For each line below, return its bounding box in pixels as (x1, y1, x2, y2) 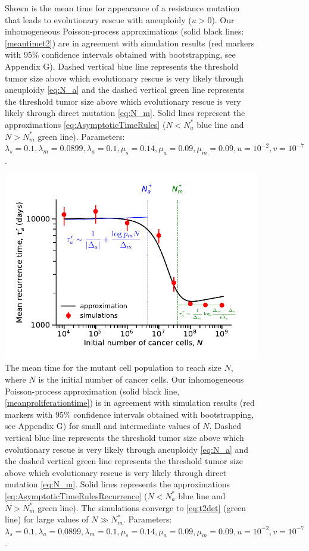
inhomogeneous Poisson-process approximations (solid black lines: (5, 25, 244, 37)
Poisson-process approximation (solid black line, (5, 384, 180, 397)
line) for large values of (5, 513, 89, 525)
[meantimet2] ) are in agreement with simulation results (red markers (5, 36, 255, 49)
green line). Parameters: (38, 130, 125, 142)
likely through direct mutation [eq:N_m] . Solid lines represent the (5, 107, 245, 119)
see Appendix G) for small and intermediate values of (5, 419, 200, 432)
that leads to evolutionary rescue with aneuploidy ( (5, 13, 192, 26)
